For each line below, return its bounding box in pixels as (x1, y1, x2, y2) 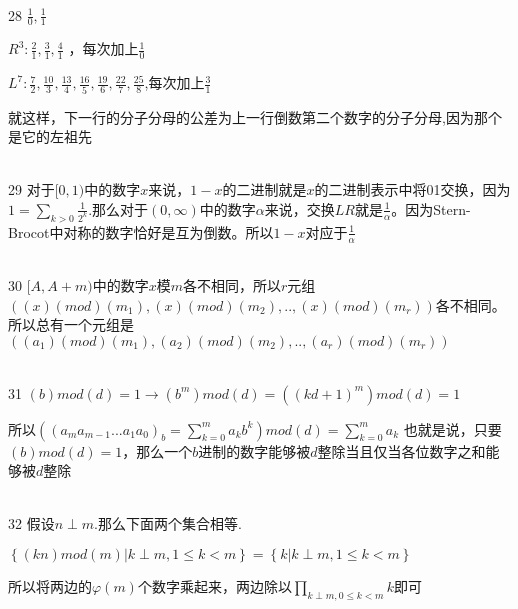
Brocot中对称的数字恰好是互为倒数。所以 (8, 221, 274, 242)
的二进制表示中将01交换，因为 (314, 179, 511, 200)
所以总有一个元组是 (8, 314, 134, 335)
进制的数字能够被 (198, 440, 311, 461)
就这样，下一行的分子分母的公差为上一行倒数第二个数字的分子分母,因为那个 (8, 106, 502, 127)
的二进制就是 (222, 179, 307, 200)
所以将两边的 (8, 575, 92, 596)
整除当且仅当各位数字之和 (317, 440, 486, 461)
